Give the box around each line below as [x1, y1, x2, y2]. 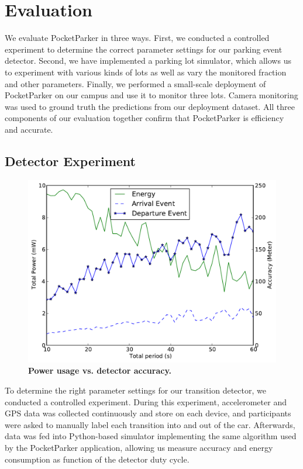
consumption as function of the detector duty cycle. [5, 453, 190, 465]
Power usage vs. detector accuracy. [28, 364, 172, 377]
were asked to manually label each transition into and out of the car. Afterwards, [5, 418, 295, 430]
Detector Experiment [5, 151, 136, 170]
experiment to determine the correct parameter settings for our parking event [5, 43, 283, 55]
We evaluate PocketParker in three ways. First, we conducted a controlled [5, 32, 270, 44]
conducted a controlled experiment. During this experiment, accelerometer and [5, 395, 287, 408]
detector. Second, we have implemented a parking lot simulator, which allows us [5, 54, 291, 67]
